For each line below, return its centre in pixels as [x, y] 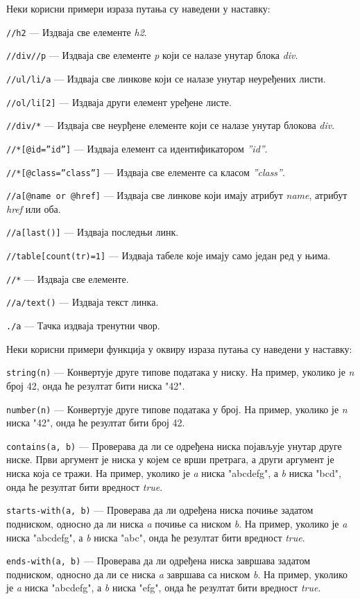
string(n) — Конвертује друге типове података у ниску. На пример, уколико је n [180, 372]
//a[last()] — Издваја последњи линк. [93, 232]
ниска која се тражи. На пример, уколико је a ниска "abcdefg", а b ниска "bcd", [174, 473]
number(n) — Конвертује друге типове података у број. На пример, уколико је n [177, 409]
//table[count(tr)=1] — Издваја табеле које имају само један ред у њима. [169, 255]
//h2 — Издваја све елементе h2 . [77, 32]
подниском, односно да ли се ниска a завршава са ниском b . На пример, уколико [177, 574]
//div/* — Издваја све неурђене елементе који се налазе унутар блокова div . [171, 125]
